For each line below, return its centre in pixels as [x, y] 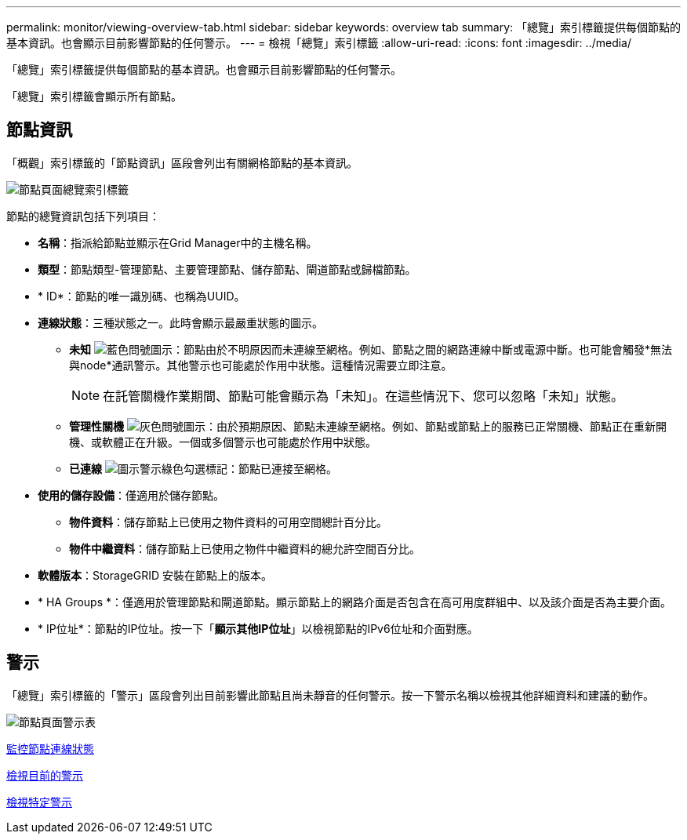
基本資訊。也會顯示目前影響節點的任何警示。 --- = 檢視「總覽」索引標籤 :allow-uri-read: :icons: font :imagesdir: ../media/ [319, 43]
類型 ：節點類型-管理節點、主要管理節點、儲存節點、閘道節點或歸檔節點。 [227, 269]
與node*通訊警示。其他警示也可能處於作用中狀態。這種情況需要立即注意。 [261, 365]
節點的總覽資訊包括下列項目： [83, 216]
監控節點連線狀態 [50, 748]
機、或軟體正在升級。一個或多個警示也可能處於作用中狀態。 [223, 442]
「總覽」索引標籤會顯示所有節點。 [94, 96]
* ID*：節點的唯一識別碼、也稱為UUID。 [142, 296]
